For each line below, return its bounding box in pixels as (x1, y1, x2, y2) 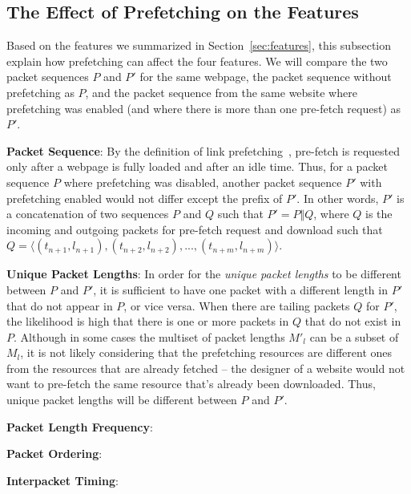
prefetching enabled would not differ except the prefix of (6, 189, 283, 206)
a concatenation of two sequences (6, 205, 169, 222)
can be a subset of (309, 328, 399, 345)
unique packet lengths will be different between (6, 391, 237, 408)
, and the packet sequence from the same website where (85, 83, 357, 100)
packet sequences (6, 68, 89, 85)
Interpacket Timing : (6, 472, 119, 488)
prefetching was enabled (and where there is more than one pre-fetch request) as (6, 99, 401, 116)
